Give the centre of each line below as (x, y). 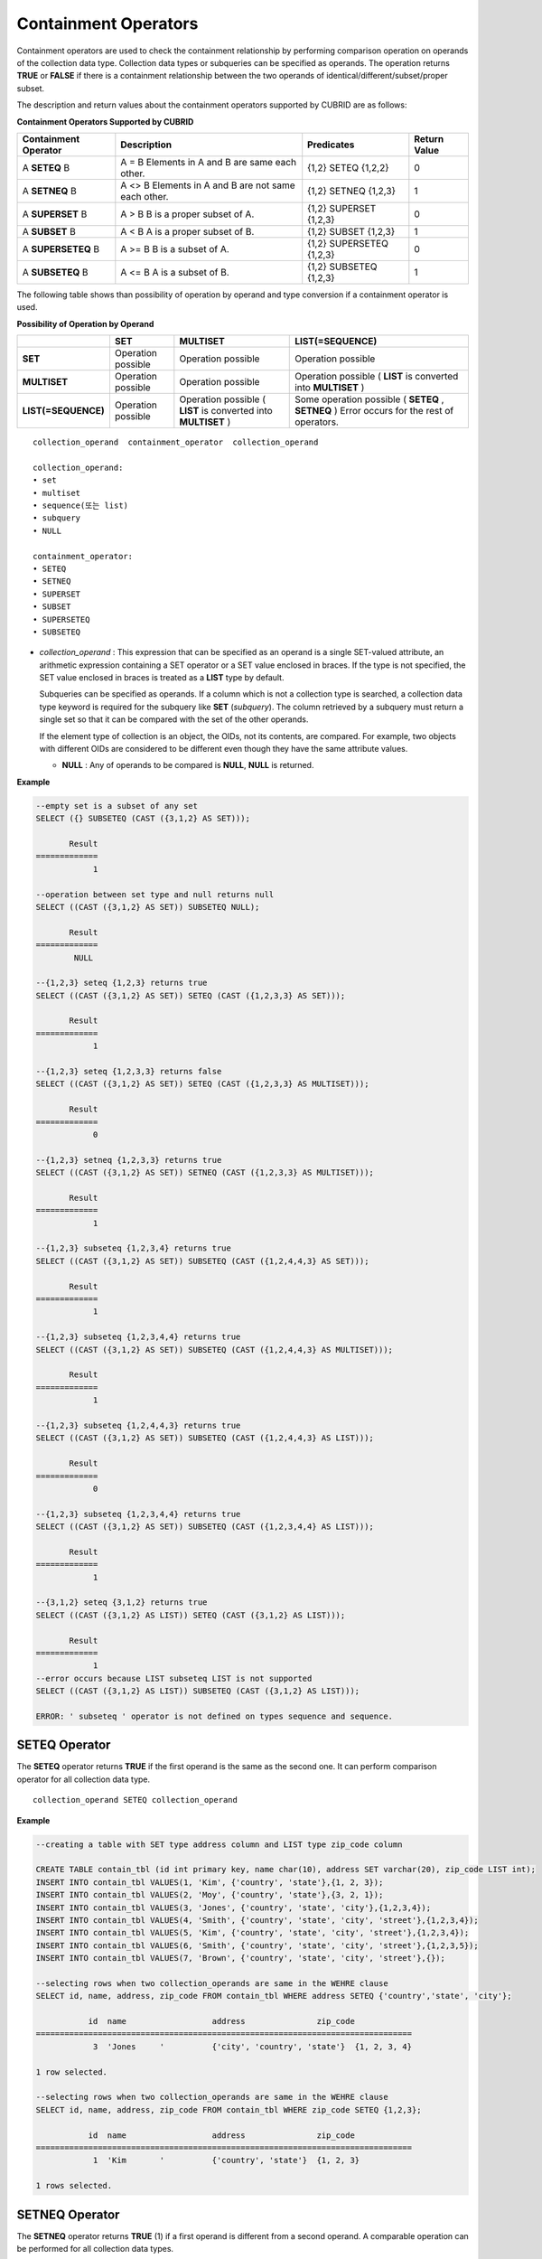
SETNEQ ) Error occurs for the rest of (374, 411)
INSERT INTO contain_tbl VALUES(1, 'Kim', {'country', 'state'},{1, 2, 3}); (210, 1882)
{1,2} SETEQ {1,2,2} (348, 167)
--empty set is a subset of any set (117, 806)
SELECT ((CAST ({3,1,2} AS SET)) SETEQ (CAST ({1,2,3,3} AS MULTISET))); (202, 1084)
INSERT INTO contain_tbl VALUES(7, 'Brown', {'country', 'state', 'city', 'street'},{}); (241, 1958)
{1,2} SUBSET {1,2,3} (351, 231)
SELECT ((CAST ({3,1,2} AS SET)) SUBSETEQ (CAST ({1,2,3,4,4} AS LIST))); (205, 1527)
